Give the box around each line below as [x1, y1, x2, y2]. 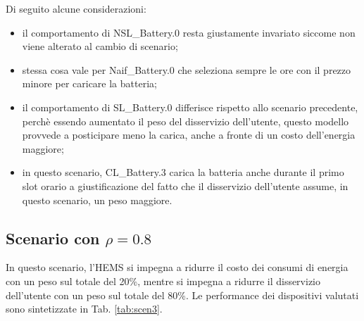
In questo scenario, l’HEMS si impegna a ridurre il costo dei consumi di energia [6, 260, 349, 275]
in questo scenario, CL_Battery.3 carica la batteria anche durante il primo [22, 165, 344, 180]
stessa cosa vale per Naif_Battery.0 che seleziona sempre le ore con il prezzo [22, 62, 351, 77]
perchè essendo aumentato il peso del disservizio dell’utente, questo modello [22, 113, 349, 128]
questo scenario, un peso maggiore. [22, 192, 172, 207]
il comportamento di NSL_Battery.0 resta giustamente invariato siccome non [22, 25, 356, 39]
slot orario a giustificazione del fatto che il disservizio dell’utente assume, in [22, 178, 349, 193]
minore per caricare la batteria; [22, 76, 157, 91]
